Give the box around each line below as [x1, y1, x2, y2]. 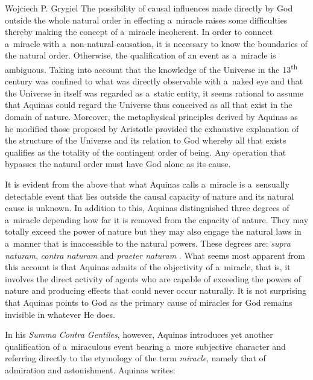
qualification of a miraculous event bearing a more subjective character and [5, 340, 286, 352]
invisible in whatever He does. [5, 308, 115, 320]
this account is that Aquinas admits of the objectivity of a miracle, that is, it [5, 261, 291, 273]
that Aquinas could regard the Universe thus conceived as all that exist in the [5, 98, 292, 111]
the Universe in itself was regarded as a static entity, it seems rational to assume [5, 86, 304, 99]
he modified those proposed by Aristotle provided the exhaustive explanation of [5, 122, 299, 135]
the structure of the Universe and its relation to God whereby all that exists [5, 134, 286, 147]
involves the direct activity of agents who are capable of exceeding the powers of [5, 272, 302, 285]
